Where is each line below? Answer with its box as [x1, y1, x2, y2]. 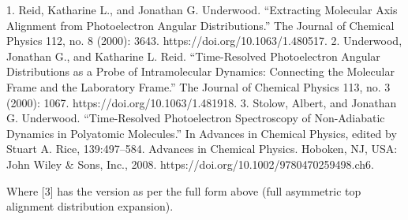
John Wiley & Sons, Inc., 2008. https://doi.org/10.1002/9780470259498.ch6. [6, 155, 374, 172]
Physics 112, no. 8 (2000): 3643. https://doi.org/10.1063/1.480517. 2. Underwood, [6, 32, 402, 49]
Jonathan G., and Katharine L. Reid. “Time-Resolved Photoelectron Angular [6, 47, 380, 64]
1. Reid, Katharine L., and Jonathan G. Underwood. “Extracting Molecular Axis [6, 2, 398, 17]
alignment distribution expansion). [6, 198, 174, 214]
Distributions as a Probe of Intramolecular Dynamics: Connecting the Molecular [6, 63, 395, 80]
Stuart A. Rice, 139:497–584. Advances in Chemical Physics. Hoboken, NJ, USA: [6, 140, 398, 157]
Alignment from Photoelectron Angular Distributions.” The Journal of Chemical [6, 17, 395, 33]
